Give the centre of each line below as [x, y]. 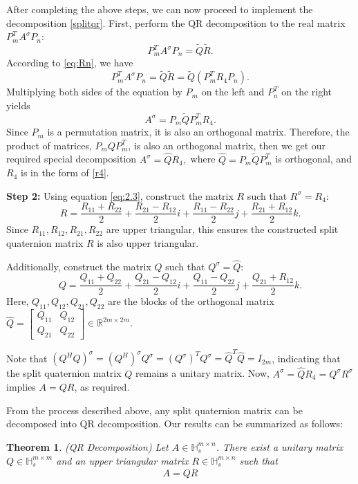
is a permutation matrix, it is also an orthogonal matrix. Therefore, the [198, 132]
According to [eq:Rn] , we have [70, 63]
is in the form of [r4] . [65, 173]
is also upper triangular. [148, 242]
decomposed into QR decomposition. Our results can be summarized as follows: [175, 423]
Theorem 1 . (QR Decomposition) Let [87, 446]
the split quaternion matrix [64, 373]
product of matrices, [49, 145]
